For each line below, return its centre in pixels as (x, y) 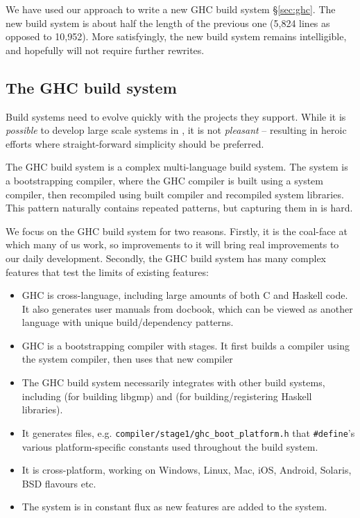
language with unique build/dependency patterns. (128, 322)
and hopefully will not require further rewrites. (105, 50)
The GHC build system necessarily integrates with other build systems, (173, 382)
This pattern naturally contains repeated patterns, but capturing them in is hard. (179, 208)
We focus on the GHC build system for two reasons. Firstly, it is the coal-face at (177, 231)
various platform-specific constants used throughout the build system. (170, 446)
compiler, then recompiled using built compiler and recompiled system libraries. (175, 194)
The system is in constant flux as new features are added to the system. (174, 507)
